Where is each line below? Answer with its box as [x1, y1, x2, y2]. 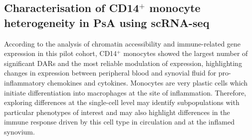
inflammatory [4, 77, 45, 87]
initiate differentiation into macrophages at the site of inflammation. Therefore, [4, 87, 247, 97]
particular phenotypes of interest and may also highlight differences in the [4, 106, 230, 117]
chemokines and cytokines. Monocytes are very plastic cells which [47, 77, 248, 87]
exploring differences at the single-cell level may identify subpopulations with [4, 97, 240, 107]
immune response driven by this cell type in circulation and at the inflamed [4, 116, 235, 127]
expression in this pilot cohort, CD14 [4, 48, 117, 58]
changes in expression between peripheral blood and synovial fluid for [4, 67, 217, 78]
